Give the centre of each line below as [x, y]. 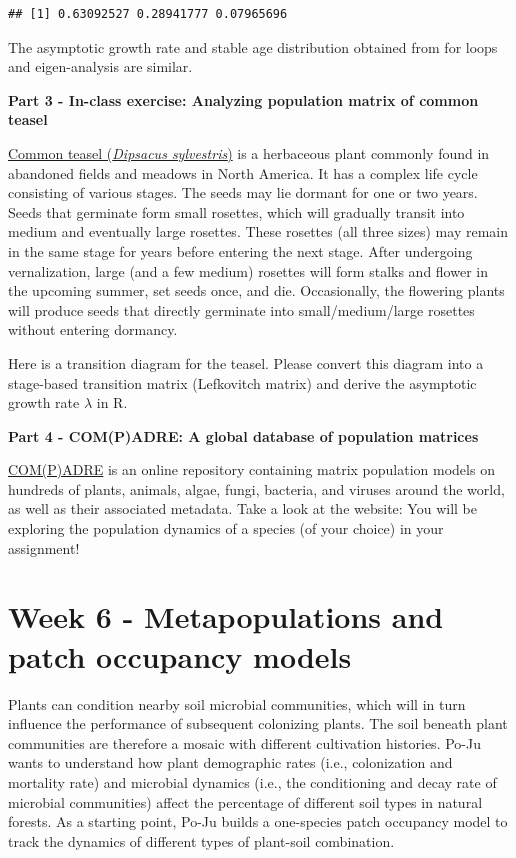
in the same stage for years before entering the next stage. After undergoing [240, 250]
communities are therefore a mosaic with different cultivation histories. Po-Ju [244, 742]
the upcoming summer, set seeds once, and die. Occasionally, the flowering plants [256, 290]
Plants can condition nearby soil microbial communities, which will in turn [237, 703]
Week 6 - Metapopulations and [226, 616]
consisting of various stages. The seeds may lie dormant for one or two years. [243, 192]
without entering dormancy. [93, 329]
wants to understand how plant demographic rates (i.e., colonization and [230, 762]
